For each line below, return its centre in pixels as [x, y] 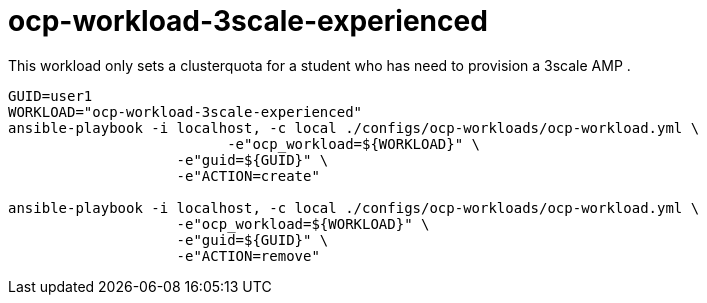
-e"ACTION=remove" [248, 255]
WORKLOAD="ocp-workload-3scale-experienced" [185, 111]
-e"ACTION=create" [248, 175]
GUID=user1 [50, 95]
